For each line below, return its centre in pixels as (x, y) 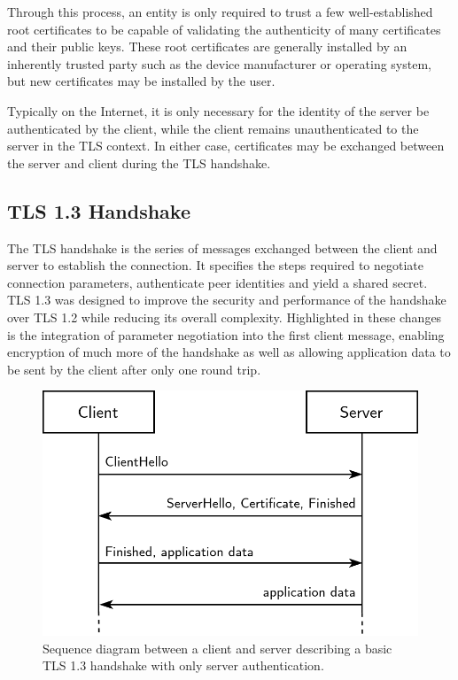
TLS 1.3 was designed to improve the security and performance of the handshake (227, 300)
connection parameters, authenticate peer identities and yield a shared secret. (217, 282)
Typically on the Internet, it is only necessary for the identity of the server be (218, 110)
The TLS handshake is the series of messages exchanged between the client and (222, 247)
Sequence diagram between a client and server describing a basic (217, 648)
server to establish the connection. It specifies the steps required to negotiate (216, 265)
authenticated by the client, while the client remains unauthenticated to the (213, 128)
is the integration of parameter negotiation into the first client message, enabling (226, 334)
